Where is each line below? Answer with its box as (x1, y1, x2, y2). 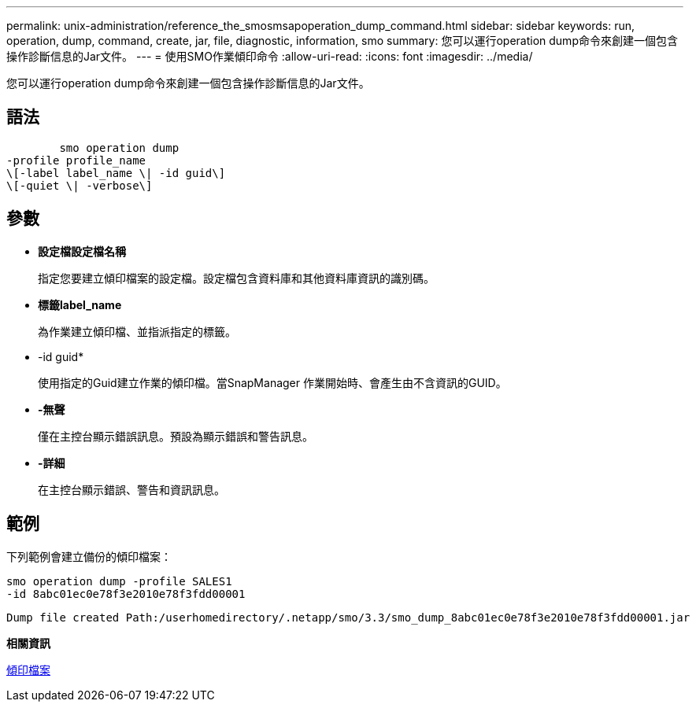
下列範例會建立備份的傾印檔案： (6, 549, 172, 563)
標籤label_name (38, 297, 122, 312)
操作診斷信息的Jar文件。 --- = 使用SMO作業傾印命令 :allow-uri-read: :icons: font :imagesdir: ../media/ (6, 50, 533, 63)
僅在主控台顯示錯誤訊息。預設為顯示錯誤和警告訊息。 (38, 429, 313, 443)
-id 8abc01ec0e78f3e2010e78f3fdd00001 (6, 587, 246, 600)
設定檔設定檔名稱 (38, 244, 126, 258)
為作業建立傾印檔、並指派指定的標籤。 (38, 324, 236, 338)
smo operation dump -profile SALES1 (6, 574, 232, 588)
